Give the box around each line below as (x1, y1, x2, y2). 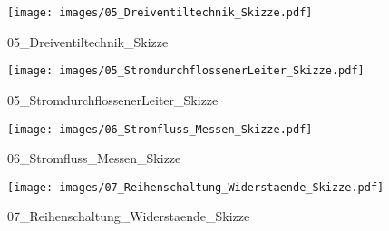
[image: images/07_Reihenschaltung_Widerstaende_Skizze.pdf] (7, 180, 384, 194)
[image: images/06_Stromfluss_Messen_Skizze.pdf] (7, 122, 313, 136)
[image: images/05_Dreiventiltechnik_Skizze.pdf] (7, 6, 313, 19)
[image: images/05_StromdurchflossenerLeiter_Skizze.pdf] (7, 64, 365, 78)
